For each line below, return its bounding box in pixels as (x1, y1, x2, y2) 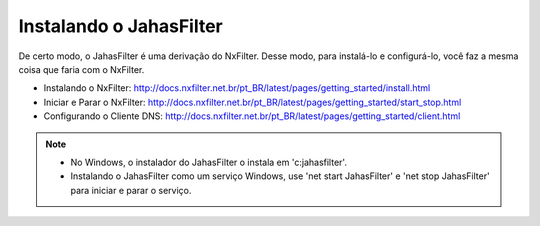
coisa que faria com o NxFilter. (18, 63, 145, 75)
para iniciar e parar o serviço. (70, 184, 192, 196)
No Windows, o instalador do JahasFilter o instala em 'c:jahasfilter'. (70, 156, 347, 168)
